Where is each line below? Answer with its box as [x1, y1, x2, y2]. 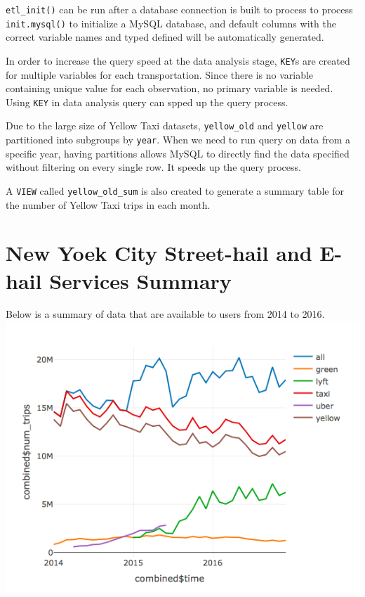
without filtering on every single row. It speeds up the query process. [6, 160, 301, 174]
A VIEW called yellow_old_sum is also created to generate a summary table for [6, 183, 344, 198]
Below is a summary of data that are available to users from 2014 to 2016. [6, 307, 325, 321]
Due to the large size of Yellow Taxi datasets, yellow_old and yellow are [6, 118, 324, 133]
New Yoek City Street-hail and [6, 238, 312, 267]
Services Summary [49, 266, 232, 295]
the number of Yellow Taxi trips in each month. [6, 197, 211, 212]
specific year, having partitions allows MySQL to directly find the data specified [6, 146, 350, 160]
